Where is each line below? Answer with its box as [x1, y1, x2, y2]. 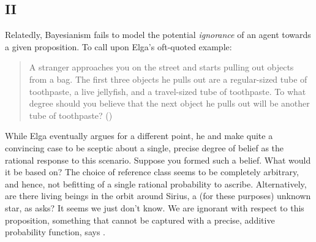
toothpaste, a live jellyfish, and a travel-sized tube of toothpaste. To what [29, 85, 306, 97]
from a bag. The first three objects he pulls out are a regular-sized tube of [29, 72, 307, 85]
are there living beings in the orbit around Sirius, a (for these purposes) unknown [5, 189, 311, 202]
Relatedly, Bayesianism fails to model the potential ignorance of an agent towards [5, 28, 311, 41]
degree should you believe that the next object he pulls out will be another [29, 97, 310, 110]
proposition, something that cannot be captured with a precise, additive [5, 213, 275, 226]
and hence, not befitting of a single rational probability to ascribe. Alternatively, [5, 177, 307, 190]
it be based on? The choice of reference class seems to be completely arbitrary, [5, 165, 299, 178]
